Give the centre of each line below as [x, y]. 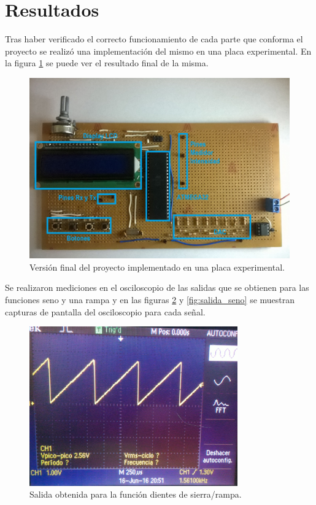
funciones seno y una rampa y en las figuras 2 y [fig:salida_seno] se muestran [150, 300]
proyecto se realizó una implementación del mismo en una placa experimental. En [158, 51]
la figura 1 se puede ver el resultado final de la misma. [107, 63]
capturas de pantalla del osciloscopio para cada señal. [105, 311]
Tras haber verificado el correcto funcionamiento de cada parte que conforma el [154, 39]
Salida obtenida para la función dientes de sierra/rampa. [136, 494]
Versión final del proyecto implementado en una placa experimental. [157, 267]
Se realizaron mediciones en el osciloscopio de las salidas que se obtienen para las [157, 287]
